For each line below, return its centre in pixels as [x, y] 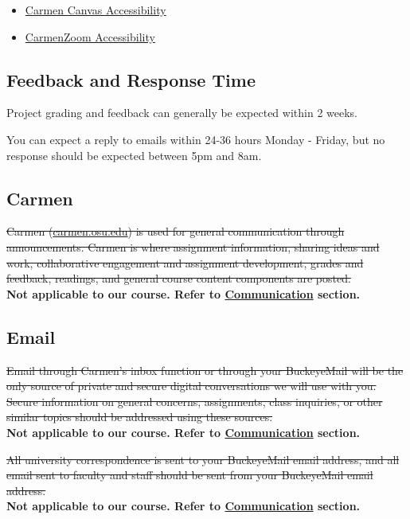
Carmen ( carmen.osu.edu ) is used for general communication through [176, 231]
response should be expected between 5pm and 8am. [134, 155]
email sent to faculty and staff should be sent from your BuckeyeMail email [190, 475]
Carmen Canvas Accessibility [96, 10]
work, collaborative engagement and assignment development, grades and [185, 262]
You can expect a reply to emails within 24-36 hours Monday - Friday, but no [196, 139]
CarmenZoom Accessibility [90, 36]
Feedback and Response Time [131, 79]
